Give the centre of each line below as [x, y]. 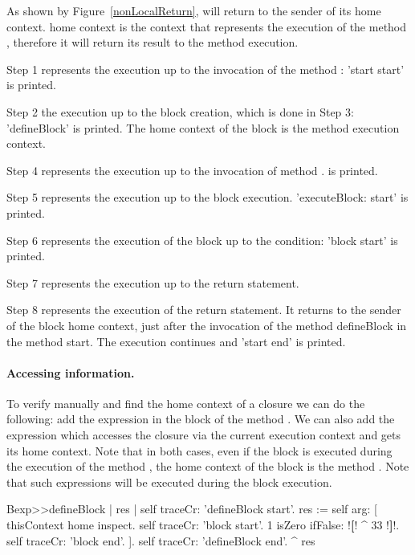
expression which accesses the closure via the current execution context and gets [204, 435]
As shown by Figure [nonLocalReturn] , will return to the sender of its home [194, 10]
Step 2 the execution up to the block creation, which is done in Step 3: [180, 111]
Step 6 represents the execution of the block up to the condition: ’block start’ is [202, 240]
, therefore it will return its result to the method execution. [153, 42]
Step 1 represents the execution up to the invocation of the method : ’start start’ [205, 69]
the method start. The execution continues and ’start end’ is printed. [176, 341]
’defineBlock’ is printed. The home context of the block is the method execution [203, 127]
